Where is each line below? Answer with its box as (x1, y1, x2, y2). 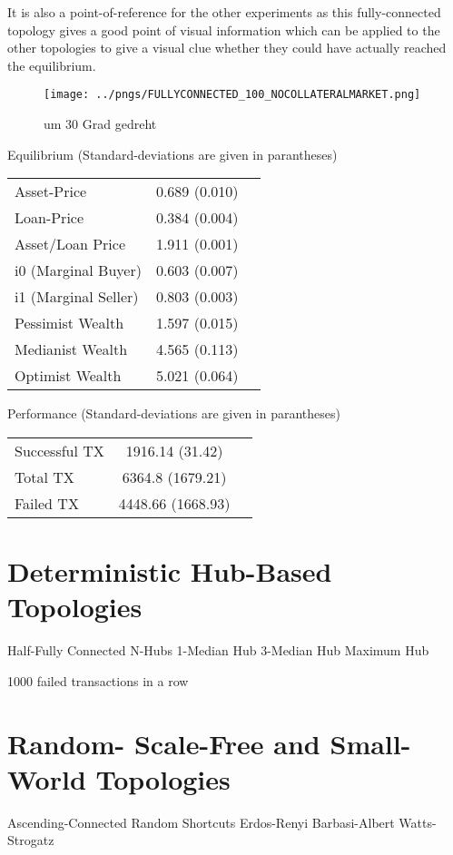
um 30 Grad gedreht (44, 114, 157, 133)
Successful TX (15, 439, 104, 461)
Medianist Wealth (15, 339, 128, 360)
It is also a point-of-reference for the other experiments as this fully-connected (7, 3, 441, 21)
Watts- (399, 812, 437, 831)
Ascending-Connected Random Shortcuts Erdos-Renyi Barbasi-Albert (7, 812, 395, 831)
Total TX (15, 466, 74, 487)
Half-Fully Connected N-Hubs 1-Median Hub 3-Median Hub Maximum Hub (7, 641, 429, 660)
